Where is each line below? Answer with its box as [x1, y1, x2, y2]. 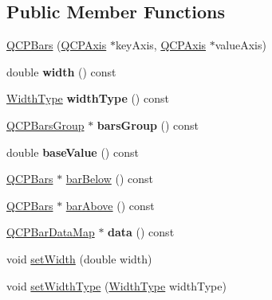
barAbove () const [65, 197, 155, 213]
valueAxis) [215, 37, 266, 53]
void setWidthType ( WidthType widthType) [6, 277, 227, 294]
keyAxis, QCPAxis [115, 37, 207, 53]
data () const [108, 224, 175, 240]
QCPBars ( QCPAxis [6, 37, 107, 53]
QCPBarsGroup [6, 116, 85, 133]
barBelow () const [65, 170, 153, 187]
